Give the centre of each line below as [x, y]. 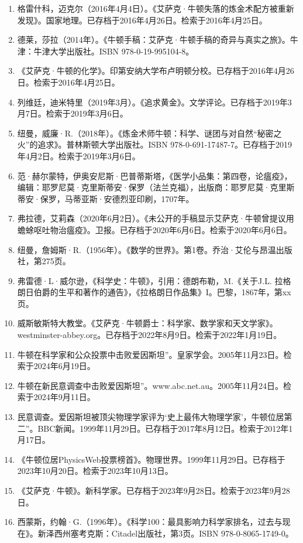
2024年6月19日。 [64, 366]
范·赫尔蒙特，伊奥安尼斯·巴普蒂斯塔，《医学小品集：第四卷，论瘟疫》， [155, 175]
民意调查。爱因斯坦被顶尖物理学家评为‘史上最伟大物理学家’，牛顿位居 [151, 417]
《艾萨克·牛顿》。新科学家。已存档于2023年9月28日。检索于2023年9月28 [154, 490]
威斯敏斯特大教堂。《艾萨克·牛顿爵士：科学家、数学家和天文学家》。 [147, 323]
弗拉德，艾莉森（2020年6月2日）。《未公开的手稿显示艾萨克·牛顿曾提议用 [156, 218]
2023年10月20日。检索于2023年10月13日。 [95, 471]
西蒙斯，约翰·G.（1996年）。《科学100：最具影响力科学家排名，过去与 [150, 522]
